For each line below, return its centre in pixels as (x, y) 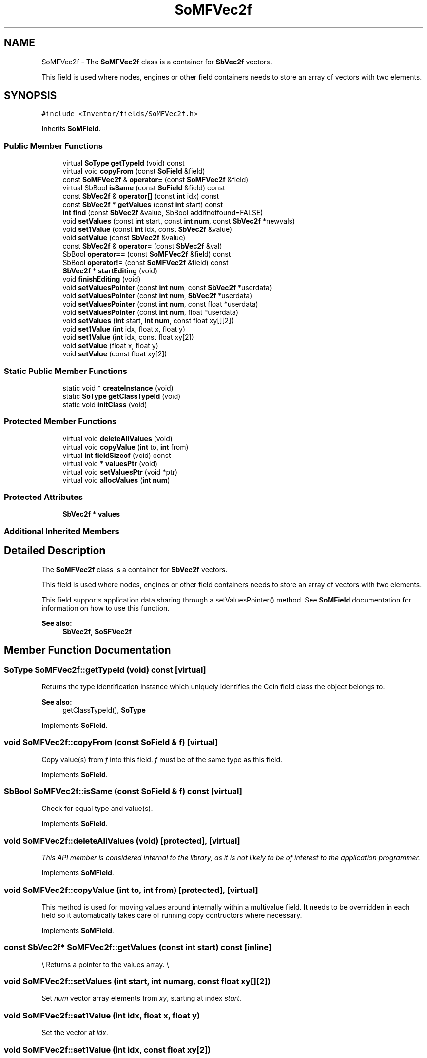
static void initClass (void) (105, 404)
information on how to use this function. (106, 608)
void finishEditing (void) (102, 279)
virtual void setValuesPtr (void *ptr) (120, 472)
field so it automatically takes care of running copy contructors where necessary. (172, 915)
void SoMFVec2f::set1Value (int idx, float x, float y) (102, 1015)
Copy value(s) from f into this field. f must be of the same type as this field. (162, 759)
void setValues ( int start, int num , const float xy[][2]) (148, 321)
